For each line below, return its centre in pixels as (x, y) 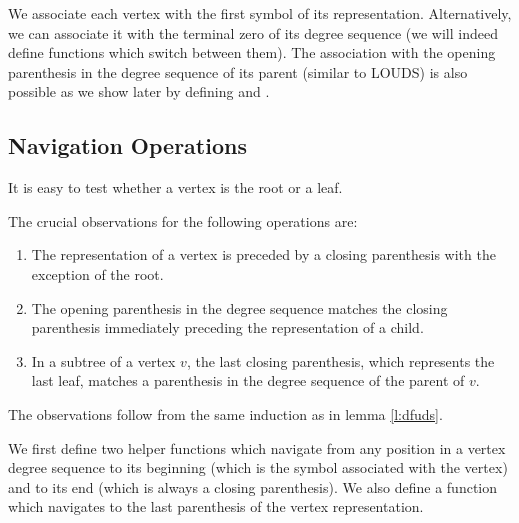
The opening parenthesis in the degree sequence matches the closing (239, 307)
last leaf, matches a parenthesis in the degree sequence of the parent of (248, 380)
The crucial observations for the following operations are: (183, 220)
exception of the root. (97, 273)
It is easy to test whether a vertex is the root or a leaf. (175, 187)
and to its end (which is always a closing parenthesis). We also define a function (253, 486)
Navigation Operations (127, 145)
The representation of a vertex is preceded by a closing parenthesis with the (263, 254)
